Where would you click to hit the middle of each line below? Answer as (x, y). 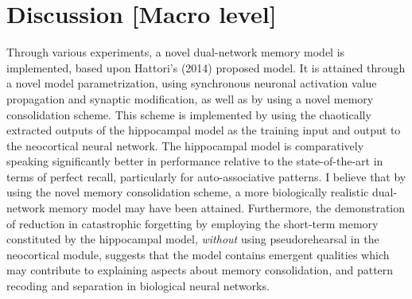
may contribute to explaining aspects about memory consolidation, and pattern (200, 270)
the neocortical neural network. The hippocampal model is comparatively (185, 145)
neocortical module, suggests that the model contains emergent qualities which (198, 254)
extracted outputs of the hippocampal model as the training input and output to (204, 130)
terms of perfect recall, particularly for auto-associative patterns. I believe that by (206, 176)
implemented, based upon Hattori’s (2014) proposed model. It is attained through (206, 67)
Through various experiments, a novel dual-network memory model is (176, 52)
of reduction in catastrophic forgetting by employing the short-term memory (192, 223)
